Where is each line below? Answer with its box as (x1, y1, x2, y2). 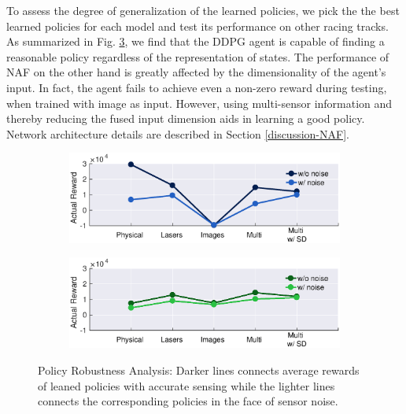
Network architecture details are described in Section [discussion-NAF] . (6, 125, 349, 142)
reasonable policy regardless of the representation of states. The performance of (6, 48, 389, 65)
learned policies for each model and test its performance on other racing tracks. (6, 17, 389, 34)
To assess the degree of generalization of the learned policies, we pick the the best (6, 2, 400, 18)
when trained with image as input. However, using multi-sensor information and (6, 94, 393, 111)
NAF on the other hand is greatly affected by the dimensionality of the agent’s (6, 64, 386, 80)
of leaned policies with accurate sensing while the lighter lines (38, 377, 335, 394)
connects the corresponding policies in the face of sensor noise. (38, 393, 338, 409)
